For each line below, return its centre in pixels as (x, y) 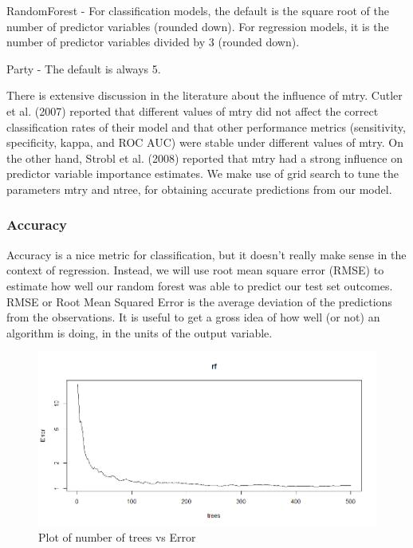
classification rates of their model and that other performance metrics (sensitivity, (206, 126)
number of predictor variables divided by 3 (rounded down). (153, 42)
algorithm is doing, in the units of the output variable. (140, 332)
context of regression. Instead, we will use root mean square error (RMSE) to (195, 270)
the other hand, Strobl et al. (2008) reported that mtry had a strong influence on (205, 158)
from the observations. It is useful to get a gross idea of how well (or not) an (193, 317)
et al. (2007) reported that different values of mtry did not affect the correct (193, 110)
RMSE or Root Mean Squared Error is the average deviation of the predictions (199, 301)
